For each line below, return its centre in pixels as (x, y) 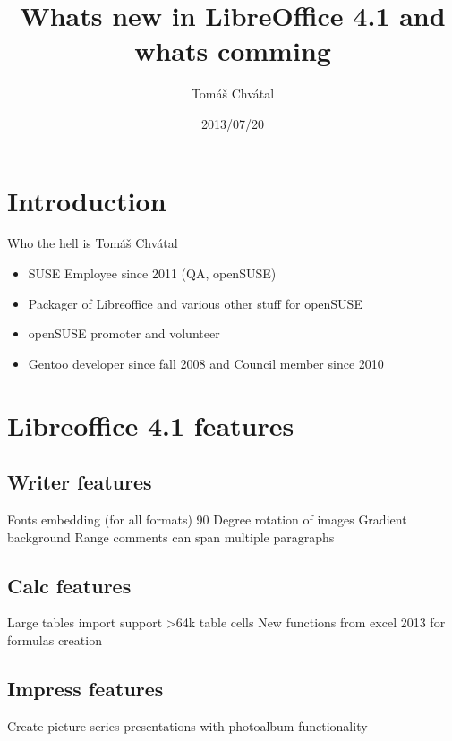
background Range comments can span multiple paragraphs (171, 537)
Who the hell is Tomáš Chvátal (93, 243)
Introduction (87, 200)
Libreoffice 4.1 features (151, 425)
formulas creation (55, 639)
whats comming (233, 51)
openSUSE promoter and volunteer (124, 333)
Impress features (85, 688)
